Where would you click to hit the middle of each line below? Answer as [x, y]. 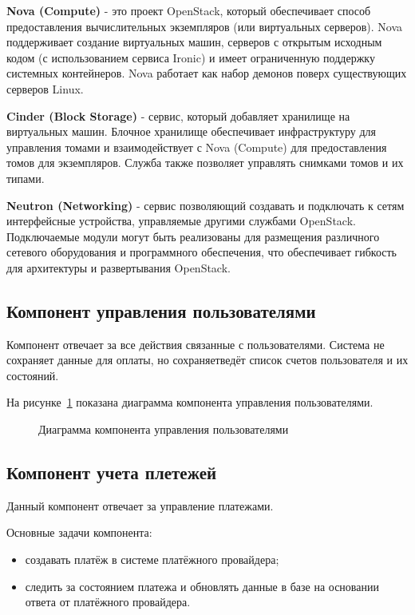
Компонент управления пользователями [161, 310]
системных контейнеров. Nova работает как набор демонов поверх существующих [207, 73]
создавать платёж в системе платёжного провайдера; [152, 559]
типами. [26, 178]
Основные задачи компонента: [79, 532]
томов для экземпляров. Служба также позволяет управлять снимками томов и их [205, 163]
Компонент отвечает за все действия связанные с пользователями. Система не [196, 344]
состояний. [33, 375]
